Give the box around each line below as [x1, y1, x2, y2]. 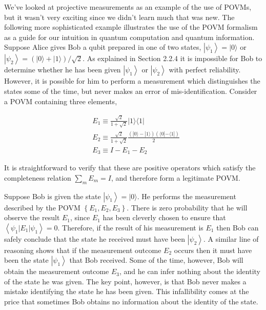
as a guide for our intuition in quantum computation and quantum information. [4, 31, 255, 42]
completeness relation [4, 172, 71, 183]
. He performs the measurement [137, 190, 236, 201]
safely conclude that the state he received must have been [4, 233, 185, 244]
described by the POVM [4, 202, 80, 212]
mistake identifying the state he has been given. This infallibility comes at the [4, 286, 249, 297]
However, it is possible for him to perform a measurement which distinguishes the [4, 75, 260, 86]
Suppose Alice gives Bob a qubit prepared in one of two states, [4, 42, 201, 52]
